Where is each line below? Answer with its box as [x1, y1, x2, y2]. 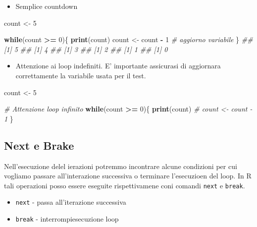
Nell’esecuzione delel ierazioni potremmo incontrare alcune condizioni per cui [4, 161, 237, 171]
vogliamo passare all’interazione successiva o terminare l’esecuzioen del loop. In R [4, 170, 252, 181]
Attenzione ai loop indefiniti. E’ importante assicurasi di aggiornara [15, 60, 221, 71]
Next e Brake [4, 137, 74, 153]
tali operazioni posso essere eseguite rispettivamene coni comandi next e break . [4, 180, 245, 190]
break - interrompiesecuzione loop [15, 214, 119, 224]
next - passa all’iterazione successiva [15, 197, 126, 207]
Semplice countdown [15, 1, 78, 11]
